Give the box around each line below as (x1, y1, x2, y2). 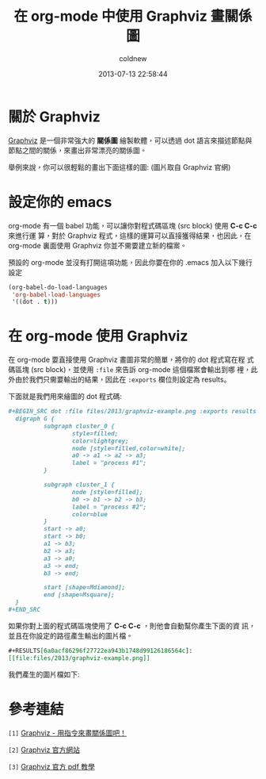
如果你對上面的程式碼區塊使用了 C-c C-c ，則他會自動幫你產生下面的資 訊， (8, 620, 256, 631)
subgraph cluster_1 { (43, 481, 115, 489)
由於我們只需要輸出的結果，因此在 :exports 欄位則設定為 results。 (14, 374, 231, 385)
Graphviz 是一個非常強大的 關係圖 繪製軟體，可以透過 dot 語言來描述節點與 (8, 136, 253, 145)
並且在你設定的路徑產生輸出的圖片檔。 (8, 631, 133, 640)
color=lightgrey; (71, 437, 129, 445)
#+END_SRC (8, 606, 41, 614)
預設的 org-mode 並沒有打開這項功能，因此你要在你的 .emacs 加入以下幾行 (8, 257, 253, 267)
